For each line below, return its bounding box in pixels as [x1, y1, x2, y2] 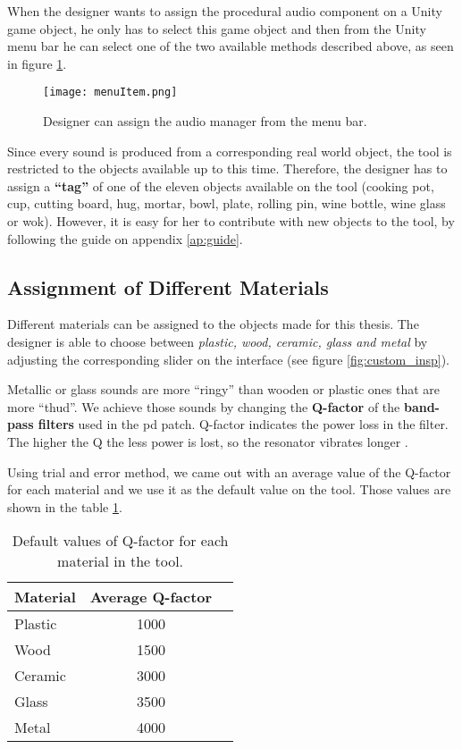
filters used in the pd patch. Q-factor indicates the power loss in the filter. [38, 415, 449, 433]
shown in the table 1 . [7, 497, 122, 516]
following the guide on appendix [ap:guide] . [7, 229, 243, 248]
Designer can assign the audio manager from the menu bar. [43, 112, 367, 130]
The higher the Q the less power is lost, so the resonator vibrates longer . [7, 432, 408, 450]
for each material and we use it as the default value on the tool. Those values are [7, 480, 451, 499]
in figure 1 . [7, 54, 67, 72]
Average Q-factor [89, 586, 213, 608]
